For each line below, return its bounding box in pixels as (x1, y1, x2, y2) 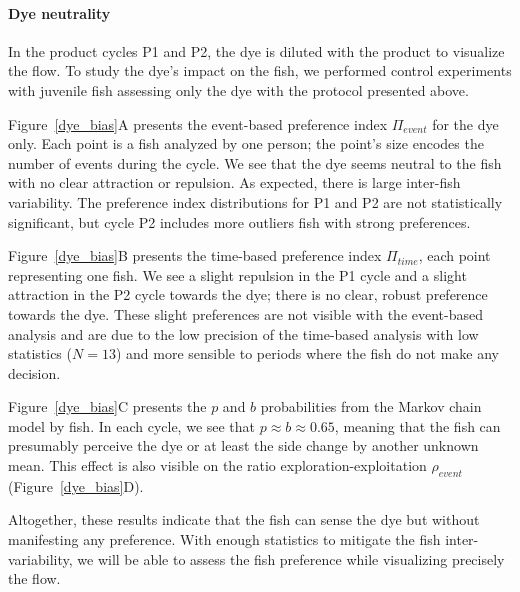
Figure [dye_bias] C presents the (8, 396, 207, 417)
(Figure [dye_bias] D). (8, 475, 144, 496)
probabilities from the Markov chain (260, 396, 482, 417)
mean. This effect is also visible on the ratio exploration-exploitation (8, 455, 427, 476)
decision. (8, 362, 61, 383)
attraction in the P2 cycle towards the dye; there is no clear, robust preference (8, 284, 488, 305)
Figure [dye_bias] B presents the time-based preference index (8, 245, 382, 266)
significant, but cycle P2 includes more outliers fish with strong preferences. (8, 211, 471, 232)
